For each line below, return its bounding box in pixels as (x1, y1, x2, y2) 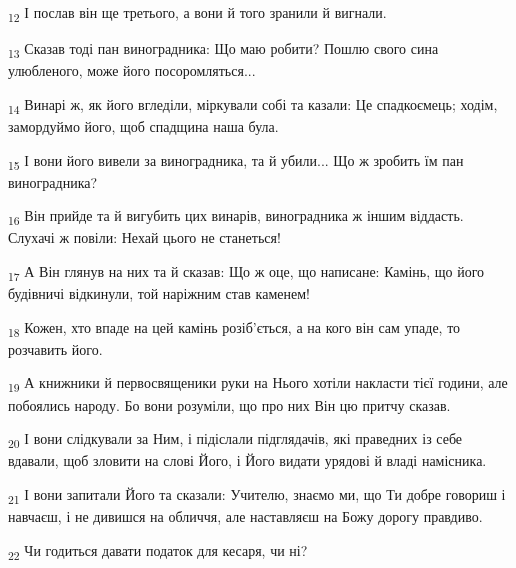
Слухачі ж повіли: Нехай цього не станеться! (8, 227, 281, 248)
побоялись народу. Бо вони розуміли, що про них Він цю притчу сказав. (8, 394, 451, 415)
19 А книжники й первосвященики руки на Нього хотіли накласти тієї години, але (8, 372, 508, 396)
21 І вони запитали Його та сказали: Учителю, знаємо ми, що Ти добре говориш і (8, 483, 506, 507)
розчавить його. (8, 338, 103, 359)
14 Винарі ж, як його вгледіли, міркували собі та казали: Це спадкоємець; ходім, (8, 93, 498, 117)
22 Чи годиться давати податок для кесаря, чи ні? (8, 539, 308, 563)
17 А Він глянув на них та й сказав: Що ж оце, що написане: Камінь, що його (8, 261, 485, 284)
